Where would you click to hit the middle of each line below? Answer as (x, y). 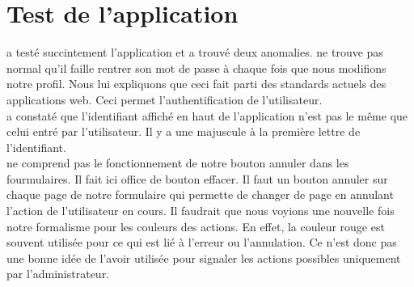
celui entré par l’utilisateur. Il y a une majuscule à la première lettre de (184, 131)
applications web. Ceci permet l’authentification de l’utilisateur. (165, 99)
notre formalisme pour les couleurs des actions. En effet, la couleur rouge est (196, 226)
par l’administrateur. (58, 274)
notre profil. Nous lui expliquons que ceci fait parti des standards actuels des (196, 84)
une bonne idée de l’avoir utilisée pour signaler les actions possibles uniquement (204, 257)
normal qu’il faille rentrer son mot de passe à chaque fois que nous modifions (196, 68)
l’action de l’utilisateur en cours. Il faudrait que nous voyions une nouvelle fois (201, 211)
